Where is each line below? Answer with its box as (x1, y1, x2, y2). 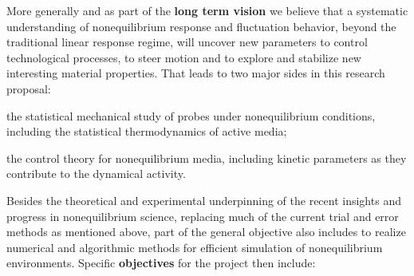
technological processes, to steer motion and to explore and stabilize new (6, 49, 361, 65)
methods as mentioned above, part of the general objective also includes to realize (6, 223, 406, 240)
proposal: (6, 80, 51, 97)
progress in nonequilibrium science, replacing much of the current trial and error (6, 207, 399, 224)
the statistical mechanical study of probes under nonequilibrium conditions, (6, 107, 376, 124)
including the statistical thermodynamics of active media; (6, 123, 287, 140)
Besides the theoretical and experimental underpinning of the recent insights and (6, 191, 401, 208)
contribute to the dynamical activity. (6, 165, 186, 182)
